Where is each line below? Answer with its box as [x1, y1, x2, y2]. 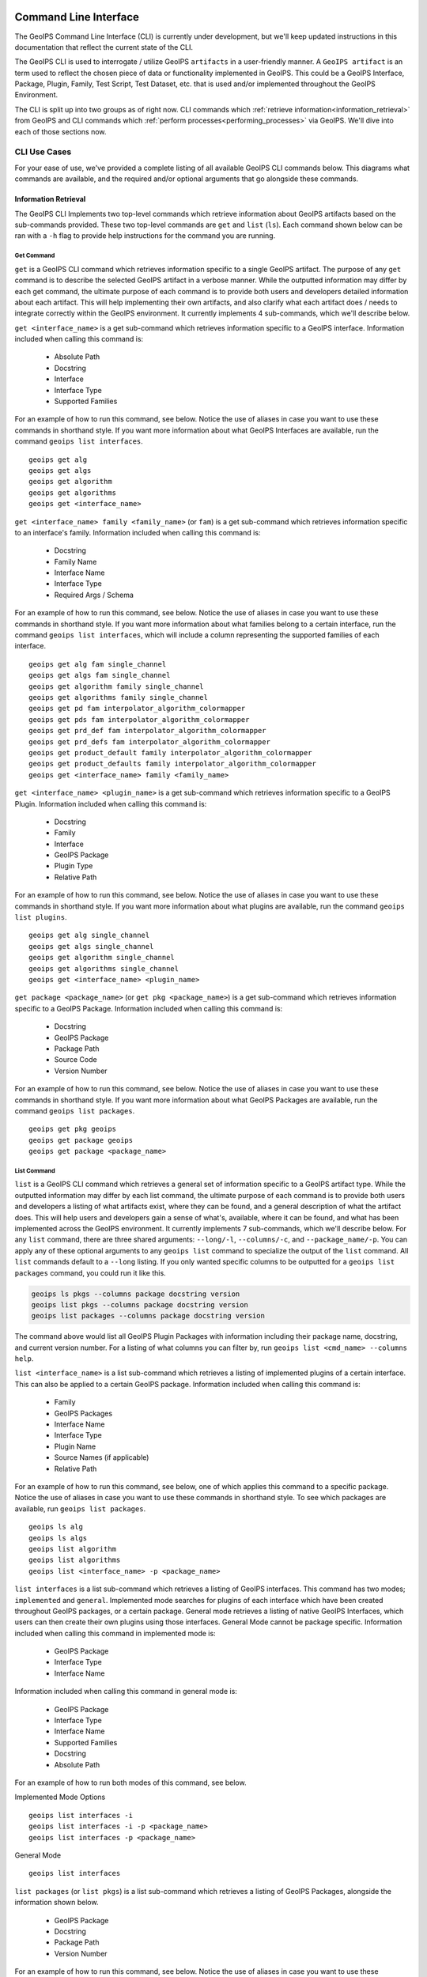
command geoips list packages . [14, 1106, 135, 1115]
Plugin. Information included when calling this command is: [14, 799, 207, 808]
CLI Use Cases [14, 146, 72, 157]
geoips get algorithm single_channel [28, 953, 176, 962]
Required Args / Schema [54, 590, 134, 599]
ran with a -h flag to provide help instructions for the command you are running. [14, 231, 276, 240]
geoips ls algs [28, 1533, 88, 1542]
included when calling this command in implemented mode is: [14, 1628, 217, 1638]
